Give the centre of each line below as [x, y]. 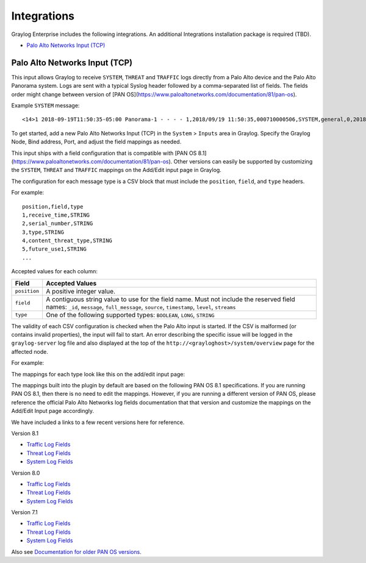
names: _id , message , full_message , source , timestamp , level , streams [141, 307]
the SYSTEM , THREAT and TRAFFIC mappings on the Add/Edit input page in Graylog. [117, 170]
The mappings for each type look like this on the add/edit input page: [98, 374]
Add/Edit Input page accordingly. [53, 411]
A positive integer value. [81, 291]
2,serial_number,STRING [58, 224]
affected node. [30, 351]
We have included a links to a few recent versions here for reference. [98, 422]
